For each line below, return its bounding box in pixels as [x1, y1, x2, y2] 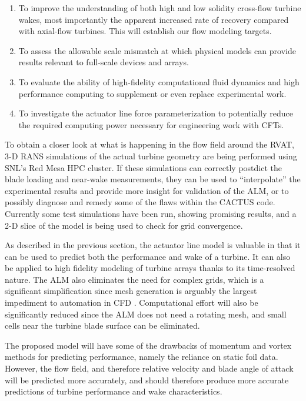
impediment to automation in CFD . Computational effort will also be [5, 296, 258, 309]
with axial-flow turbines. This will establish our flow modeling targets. [18, 25, 272, 37]
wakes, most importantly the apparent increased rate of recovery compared [18, 13, 289, 25]
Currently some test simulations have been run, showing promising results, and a [5, 207, 297, 219]
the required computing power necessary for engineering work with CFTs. [18, 118, 284, 131]
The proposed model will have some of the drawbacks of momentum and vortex [5, 339, 292, 351]
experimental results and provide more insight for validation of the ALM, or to [5, 184, 289, 196]
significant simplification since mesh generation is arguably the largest [5, 285, 257, 297]
